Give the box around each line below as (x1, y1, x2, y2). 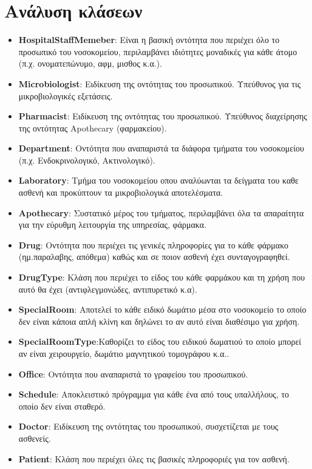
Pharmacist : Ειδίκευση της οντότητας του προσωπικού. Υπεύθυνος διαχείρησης (18, 110, 307, 122)
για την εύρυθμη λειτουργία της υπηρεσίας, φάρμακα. (18, 218, 207, 231)
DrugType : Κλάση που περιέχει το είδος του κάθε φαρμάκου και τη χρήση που (18, 271, 305, 284)
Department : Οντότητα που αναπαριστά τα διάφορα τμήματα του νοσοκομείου (18, 142, 304, 155)
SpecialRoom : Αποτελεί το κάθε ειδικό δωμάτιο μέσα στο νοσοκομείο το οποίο (18, 303, 307, 316)
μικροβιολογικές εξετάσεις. (18, 89, 113, 102)
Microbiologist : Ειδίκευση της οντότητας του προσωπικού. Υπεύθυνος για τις (18, 77, 301, 90)
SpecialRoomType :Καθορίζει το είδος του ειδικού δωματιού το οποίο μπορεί (18, 335, 302, 348)
